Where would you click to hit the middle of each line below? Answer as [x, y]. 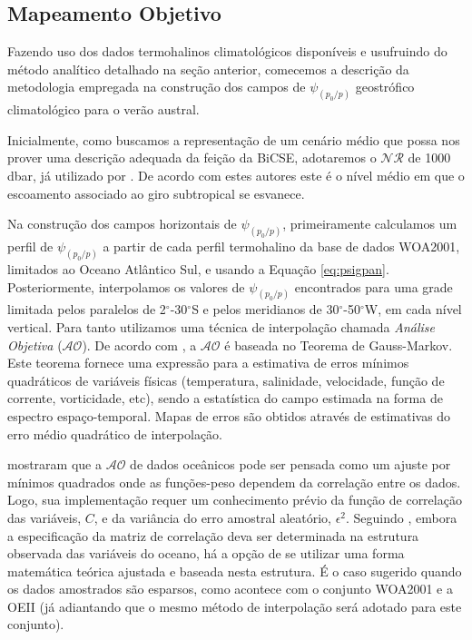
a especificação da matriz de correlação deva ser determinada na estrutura [213, 535]
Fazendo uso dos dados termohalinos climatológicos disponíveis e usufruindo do [227, 51]
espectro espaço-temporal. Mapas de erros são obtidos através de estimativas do [229, 415]
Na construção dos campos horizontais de [122, 224]
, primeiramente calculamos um [370, 224]
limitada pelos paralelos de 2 [87, 309]
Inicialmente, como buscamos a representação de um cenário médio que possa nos [234, 139]
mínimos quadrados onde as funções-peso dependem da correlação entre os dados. [234, 482]
